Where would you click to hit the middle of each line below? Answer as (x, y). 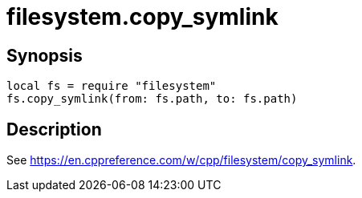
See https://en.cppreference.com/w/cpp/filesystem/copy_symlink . (181, 160)
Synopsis (45, 55)
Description (54, 129)
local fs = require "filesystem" (112, 86)
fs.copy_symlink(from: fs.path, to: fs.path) (152, 99)
